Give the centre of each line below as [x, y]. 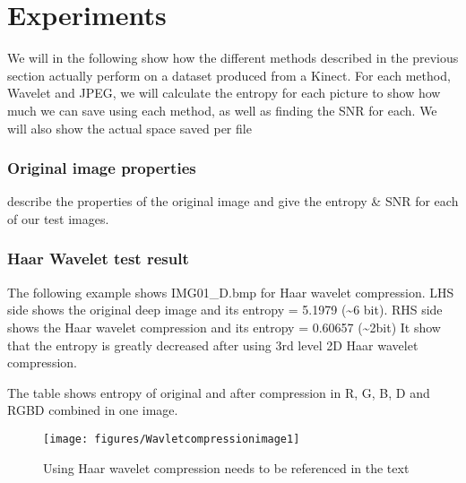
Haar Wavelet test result [98, 259]
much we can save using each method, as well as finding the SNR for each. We [222, 110]
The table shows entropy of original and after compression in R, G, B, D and [219, 392]
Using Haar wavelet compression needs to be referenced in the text [226, 467]
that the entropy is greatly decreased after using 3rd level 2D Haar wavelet [213, 345]
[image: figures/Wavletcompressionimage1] [172, 439]
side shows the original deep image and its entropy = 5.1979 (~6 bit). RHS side [225, 310]
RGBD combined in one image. [93, 410]
